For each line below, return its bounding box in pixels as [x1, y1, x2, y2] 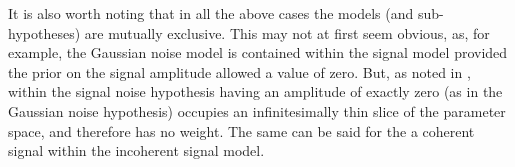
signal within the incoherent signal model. [8, 140, 265, 161]
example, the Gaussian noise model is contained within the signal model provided [8, 42, 508, 63]
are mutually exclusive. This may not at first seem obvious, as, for [84, 22, 490, 43]
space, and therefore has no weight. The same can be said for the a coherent [8, 120, 475, 141]
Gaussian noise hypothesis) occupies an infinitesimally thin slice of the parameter [8, 100, 506, 121]
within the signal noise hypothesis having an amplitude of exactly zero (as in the [8, 81, 503, 102]
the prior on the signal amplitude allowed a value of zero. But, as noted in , [8, 61, 471, 82]
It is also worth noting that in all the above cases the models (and [8, 3, 414, 23]
